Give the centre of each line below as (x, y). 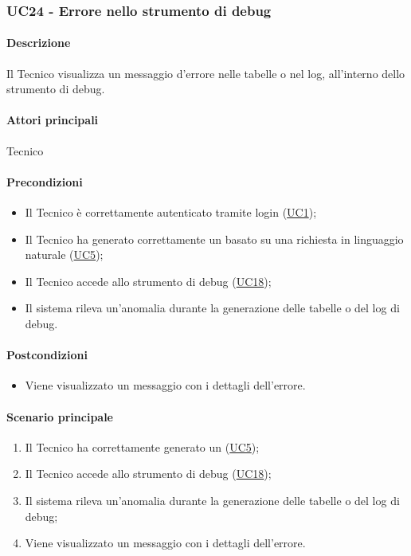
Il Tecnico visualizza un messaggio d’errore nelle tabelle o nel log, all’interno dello (206, 73)
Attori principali (53, 120)
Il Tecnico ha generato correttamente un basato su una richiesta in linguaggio (214, 239)
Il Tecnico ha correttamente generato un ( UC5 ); (142, 446)
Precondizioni (45, 181)
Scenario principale (60, 416)
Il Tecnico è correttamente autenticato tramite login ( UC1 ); (171, 212)
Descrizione (39, 43)
